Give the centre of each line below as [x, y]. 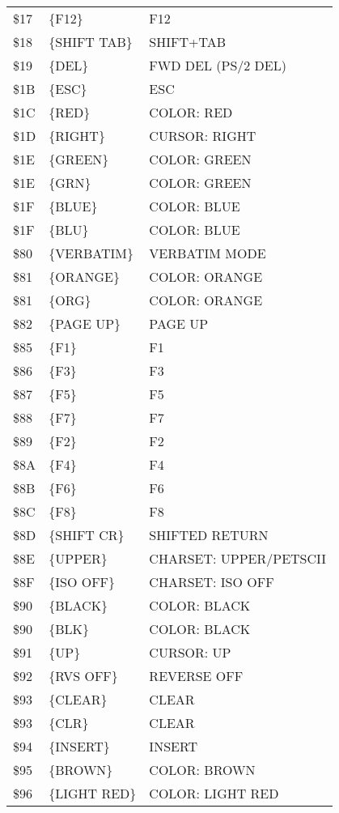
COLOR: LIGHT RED [214, 793]
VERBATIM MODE [208, 253]
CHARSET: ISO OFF [212, 582]
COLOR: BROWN [202, 770]
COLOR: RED [191, 112]
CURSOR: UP [190, 652]
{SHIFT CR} [87, 535]
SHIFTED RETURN [209, 535]
